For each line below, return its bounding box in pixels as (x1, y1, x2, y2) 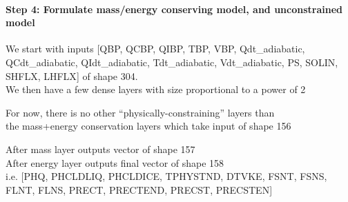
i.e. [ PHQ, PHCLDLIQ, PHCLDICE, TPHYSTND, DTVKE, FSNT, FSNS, (6, 169, 327, 183)
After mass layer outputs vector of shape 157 (6, 141, 195, 156)
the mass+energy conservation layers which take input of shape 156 (6, 119, 291, 133)
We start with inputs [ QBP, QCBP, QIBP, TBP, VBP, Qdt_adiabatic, (6, 41, 305, 56)
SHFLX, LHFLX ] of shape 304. (6, 68, 138, 83)
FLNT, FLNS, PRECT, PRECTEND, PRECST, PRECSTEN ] (6, 182, 273, 196)
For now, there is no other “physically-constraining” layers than (6, 105, 275, 119)
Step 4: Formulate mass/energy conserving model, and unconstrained (6, 1, 342, 16)
